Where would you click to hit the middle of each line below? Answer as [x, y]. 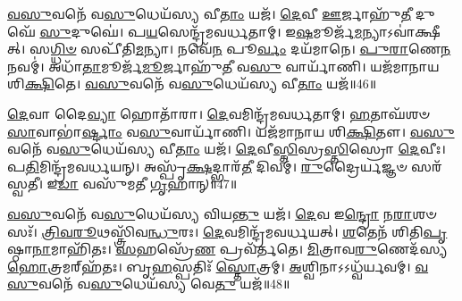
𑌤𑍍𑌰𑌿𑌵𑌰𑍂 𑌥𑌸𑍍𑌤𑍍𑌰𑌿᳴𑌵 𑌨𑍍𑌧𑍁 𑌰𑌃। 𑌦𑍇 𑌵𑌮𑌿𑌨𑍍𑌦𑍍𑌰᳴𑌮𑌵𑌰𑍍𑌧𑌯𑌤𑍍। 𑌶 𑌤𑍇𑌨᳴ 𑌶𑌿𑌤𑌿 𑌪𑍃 [244, 231]
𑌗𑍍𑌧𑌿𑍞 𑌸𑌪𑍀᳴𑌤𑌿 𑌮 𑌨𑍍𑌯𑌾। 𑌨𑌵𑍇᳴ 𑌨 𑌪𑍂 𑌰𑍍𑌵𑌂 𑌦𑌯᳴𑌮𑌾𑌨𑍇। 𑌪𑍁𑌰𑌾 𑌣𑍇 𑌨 [251, 49]
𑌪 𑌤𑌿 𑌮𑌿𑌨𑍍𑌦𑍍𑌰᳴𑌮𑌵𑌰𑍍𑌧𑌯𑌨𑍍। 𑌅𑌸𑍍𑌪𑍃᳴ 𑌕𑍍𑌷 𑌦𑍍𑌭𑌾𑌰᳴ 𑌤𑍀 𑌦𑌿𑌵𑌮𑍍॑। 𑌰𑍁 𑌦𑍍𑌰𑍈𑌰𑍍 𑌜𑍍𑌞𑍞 [207, 166]
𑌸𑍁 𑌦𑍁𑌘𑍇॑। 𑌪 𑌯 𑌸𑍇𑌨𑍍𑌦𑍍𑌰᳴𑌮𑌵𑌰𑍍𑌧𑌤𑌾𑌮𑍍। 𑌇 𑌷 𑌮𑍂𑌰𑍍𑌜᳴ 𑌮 [201, 31]
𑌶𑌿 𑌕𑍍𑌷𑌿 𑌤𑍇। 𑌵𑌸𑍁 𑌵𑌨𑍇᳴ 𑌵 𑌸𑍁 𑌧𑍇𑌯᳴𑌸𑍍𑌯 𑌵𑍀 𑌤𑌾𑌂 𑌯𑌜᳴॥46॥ [192, 84]
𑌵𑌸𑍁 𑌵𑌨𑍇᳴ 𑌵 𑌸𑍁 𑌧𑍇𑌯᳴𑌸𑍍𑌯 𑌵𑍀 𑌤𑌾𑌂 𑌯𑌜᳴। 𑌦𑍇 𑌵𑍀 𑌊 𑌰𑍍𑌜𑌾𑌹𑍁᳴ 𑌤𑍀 [210, 13]
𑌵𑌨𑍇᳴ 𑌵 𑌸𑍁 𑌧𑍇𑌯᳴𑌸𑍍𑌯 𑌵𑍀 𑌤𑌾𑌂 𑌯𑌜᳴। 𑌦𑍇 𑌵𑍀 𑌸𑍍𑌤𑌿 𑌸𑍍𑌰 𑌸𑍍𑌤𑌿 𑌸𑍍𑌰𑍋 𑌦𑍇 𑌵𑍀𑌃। [227, 149]
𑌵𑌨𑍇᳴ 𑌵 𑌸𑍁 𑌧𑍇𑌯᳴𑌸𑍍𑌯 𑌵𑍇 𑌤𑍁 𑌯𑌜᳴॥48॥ [164, 284]
